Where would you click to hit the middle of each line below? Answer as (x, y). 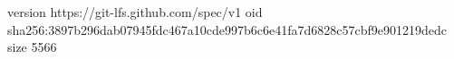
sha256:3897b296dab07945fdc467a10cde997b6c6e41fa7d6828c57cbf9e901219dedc (227, 29)
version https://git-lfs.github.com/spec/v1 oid (135, 12)
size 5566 (32, 47)
